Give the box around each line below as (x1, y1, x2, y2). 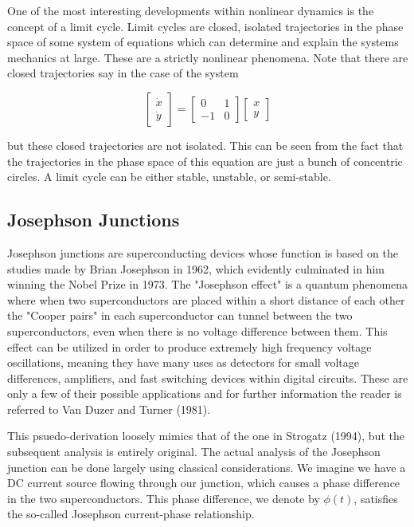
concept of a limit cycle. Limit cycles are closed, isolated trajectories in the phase (7, 18, 404, 34)
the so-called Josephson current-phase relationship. (7, 505, 255, 522)
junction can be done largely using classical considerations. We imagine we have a (7, 458, 406, 475)
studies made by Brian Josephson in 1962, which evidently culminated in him (7, 260, 385, 277)
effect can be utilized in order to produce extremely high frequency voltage (7, 338, 372, 355)
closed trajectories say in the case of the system (7, 65, 239, 81)
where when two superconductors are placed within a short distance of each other (7, 291, 405, 308)
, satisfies (353, 490, 398, 506)
